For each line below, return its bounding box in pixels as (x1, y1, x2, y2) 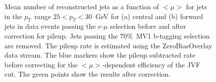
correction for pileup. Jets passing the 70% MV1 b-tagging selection (4, 30, 210, 41)
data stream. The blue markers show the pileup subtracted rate (4, 50, 196, 60)
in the (4, 11, 22, 21)
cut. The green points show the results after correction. (4, 69, 171, 79)
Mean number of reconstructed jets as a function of (4, 1, 159, 11)
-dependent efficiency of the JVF (102, 59, 201, 69)
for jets (185, 1, 207, 11)
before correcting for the (4, 59, 78, 69)
